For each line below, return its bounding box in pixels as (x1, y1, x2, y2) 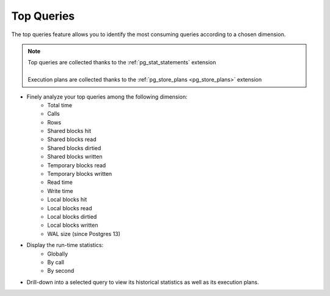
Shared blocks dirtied (47, 144, 101, 151)
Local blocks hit (47, 196, 87, 203)
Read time (47, 178, 73, 186)
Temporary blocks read (47, 161, 106, 169)
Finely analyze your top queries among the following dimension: (26, 93, 188, 101)
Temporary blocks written (47, 170, 112, 178)
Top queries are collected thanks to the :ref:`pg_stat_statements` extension (28, 59, 216, 66)
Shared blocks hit (47, 127, 92, 135)
